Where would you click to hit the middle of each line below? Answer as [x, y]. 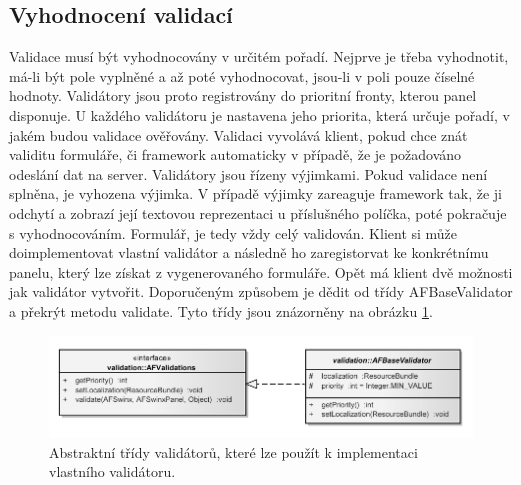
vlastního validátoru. [112, 471]
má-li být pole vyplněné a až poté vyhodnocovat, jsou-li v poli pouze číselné [242, 75]
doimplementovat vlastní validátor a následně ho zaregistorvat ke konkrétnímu [249, 252]
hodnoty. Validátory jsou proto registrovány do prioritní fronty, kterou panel [243, 95]
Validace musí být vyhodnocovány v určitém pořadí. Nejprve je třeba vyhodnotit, [259, 56]
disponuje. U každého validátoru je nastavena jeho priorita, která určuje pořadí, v [259, 114]
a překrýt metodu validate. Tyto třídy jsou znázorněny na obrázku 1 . [221, 310]
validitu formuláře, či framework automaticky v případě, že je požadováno [235, 154]
